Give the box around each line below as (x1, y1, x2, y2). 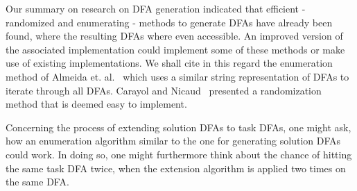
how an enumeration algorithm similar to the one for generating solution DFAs (6, 133, 341, 148)
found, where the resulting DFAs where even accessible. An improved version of (6, 28, 343, 43)
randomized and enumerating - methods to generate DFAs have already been (6, 15, 333, 29)
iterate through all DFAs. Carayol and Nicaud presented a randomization (6, 83, 322, 97)
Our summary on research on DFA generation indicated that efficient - (6, 1, 306, 15)
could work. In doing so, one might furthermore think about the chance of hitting (6, 147, 352, 161)
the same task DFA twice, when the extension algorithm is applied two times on (6, 160, 346, 175)
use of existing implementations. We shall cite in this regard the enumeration (6, 56, 333, 70)
